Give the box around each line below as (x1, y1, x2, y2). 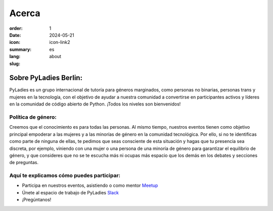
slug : (9, 61, 20, 67)
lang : (9, 54, 21, 60)
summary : (9, 46, 32, 52)
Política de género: (9, 114, 57, 121)
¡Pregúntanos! (22, 197, 52, 203)
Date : (9, 32, 21, 38)
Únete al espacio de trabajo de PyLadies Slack (22, 189, 119, 195)
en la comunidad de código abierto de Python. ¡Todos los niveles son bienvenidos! (9, 101, 181, 107)
